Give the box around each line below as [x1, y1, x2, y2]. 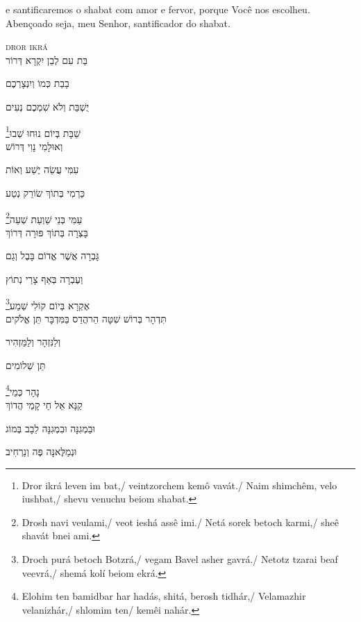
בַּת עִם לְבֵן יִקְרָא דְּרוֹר [6, 52, 87, 67]
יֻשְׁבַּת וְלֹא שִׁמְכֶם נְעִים [6, 99, 90, 113]
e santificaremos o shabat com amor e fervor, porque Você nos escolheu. [6, 2, 310, 16]
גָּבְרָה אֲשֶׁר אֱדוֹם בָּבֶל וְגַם [6, 248, 99, 263]
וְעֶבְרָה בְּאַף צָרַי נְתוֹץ [6, 272, 83, 286]
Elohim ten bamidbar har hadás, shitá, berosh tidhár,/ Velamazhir [22, 589, 306, 603]
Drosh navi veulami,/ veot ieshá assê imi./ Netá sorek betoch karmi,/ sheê [22, 514, 339, 529]
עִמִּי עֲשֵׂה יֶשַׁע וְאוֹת [6, 162, 79, 177]
